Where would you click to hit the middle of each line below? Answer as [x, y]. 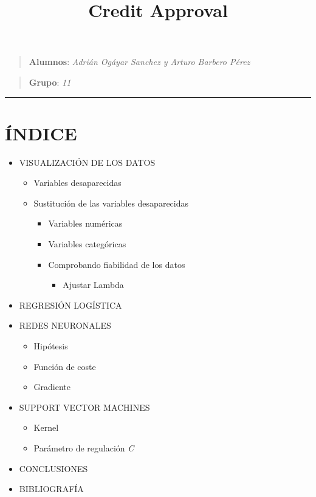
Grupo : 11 [50, 82]
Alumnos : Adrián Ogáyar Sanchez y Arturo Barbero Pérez [139, 62]
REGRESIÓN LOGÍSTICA [70, 305]
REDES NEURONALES [65, 325]
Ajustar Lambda [93, 285]
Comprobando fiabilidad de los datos [117, 264]
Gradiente [52, 387]
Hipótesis [51, 346]
